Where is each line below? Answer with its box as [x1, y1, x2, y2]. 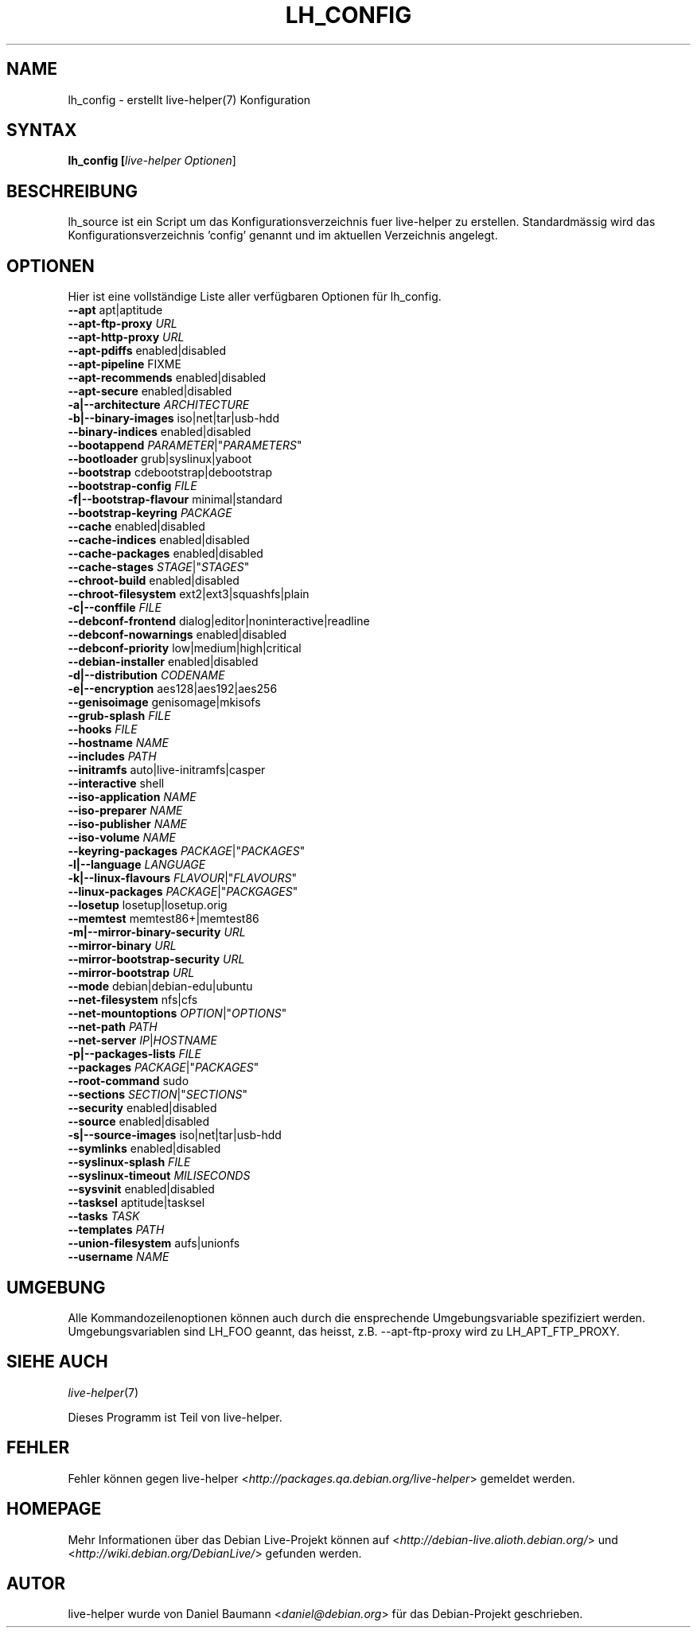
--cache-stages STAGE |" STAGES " [68, 560, 250, 574]
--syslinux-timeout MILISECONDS [68, 1169, 251, 1183]
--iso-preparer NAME [68, 803, 183, 818]
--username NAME [68, 1250, 169, 1264]
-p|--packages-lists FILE [68, 1047, 201, 1061]
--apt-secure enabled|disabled [68, 384, 232, 399]
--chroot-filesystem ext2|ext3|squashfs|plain [68, 587, 310, 601]
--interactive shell [68, 776, 165, 791]
